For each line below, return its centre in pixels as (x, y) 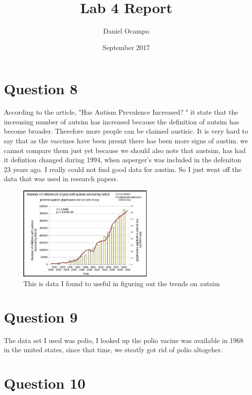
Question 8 (41, 89)
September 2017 (126, 47)
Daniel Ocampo (126, 31)
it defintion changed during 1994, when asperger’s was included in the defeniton (123, 160)
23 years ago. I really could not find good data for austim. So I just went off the (123, 169)
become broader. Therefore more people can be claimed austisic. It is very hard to (126, 131)
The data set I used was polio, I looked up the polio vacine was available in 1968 (124, 340)
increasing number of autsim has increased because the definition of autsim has (122, 121)
